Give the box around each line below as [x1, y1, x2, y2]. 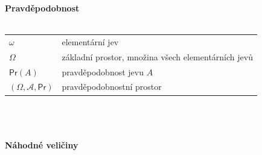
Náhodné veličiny [5, 139, 78, 151]
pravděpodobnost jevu [62, 65, 144, 78]
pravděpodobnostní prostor [62, 80, 162, 93]
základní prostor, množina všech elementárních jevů [62, 50, 253, 63]
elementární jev [62, 35, 119, 48]
